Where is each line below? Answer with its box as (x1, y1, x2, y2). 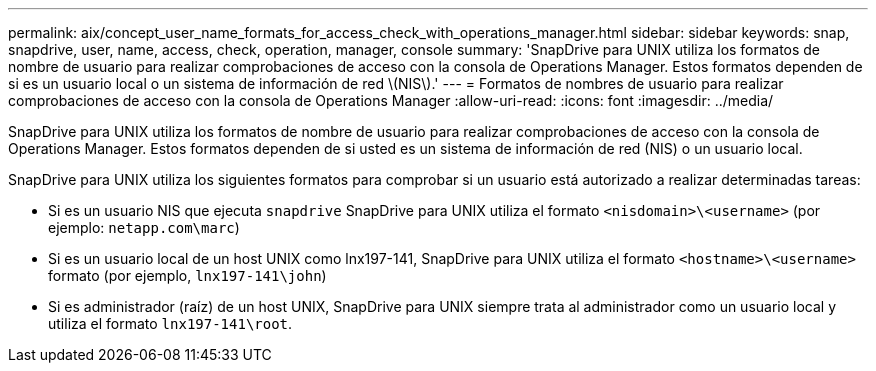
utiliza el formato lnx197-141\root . (48, 315, 293, 332)
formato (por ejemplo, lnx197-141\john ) (48, 267, 327, 284)
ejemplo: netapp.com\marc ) (48, 219, 240, 236)
